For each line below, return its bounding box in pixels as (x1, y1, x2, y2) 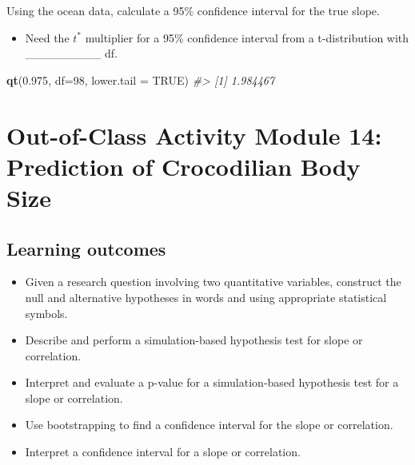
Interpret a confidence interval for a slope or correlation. (25, 443, 301, 460)
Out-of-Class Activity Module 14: (6, 118, 382, 151)
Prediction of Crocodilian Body (6, 149, 361, 182)
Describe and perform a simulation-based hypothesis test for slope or (25, 332, 363, 348)
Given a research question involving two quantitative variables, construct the (25, 273, 401, 290)
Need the (25, 29, 70, 46)
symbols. (25, 304, 68, 321)
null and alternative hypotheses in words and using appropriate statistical (25, 288, 387, 305)
